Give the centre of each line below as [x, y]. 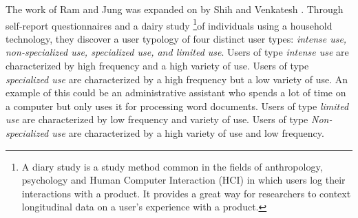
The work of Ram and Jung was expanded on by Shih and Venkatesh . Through [175, 9]
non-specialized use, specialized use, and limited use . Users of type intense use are [177, 52]
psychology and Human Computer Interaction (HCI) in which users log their [183, 180]
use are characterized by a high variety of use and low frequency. [188, 133]
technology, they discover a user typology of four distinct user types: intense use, [176, 38]
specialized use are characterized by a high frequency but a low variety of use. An [177, 79]
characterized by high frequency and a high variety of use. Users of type [157, 66]
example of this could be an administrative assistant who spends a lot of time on [176, 92]
